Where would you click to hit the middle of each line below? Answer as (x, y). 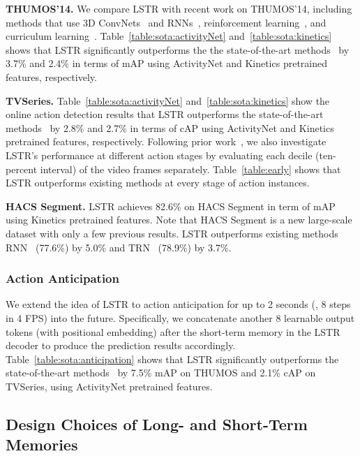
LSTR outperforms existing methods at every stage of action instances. (158, 183)
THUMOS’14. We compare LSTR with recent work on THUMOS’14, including (179, 8)
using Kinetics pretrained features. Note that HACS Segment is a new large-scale (179, 220)
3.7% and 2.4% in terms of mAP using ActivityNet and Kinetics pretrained (166, 63)
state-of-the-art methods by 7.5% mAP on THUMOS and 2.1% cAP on (161, 373)
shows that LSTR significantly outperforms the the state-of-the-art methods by (178, 49)
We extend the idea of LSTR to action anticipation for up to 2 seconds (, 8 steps (178, 304)
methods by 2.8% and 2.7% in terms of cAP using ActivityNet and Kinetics (170, 127)
